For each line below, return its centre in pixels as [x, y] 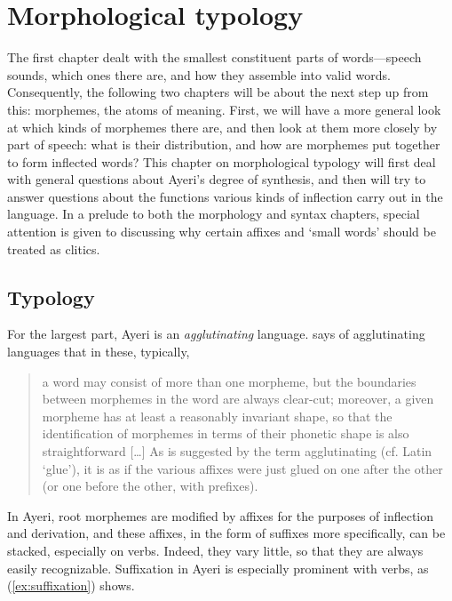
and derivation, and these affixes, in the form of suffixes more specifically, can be [226, 533]
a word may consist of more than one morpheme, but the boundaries [229, 381]
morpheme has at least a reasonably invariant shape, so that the [217, 416]
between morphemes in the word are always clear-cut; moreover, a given [238, 399]
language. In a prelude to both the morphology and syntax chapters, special [214, 214]
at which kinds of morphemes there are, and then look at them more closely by [222, 127]
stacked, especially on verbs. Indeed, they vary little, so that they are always [215, 550]
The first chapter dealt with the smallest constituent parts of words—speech [214, 57]
